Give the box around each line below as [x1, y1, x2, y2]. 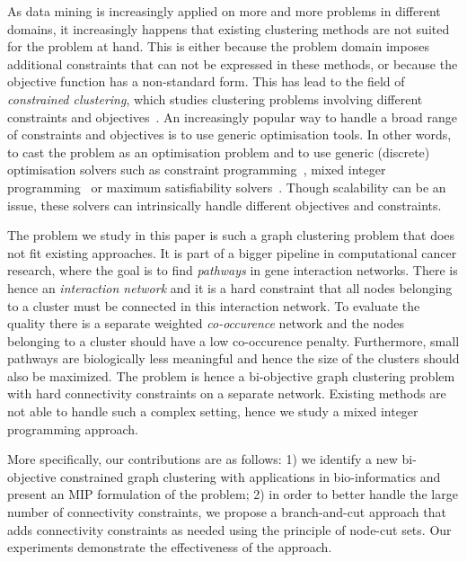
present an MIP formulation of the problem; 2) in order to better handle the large [7, 485, 458, 504]
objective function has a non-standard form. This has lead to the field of [7, 72, 405, 91]
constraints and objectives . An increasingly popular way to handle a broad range [7, 107, 458, 126]
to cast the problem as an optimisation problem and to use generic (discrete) [7, 142, 430, 161]
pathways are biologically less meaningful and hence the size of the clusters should [7, 349, 460, 368]
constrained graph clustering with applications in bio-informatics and [60, 467, 441, 486]
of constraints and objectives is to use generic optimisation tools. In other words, [7, 125, 452, 144]
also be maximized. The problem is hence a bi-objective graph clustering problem [7, 366, 455, 385]
